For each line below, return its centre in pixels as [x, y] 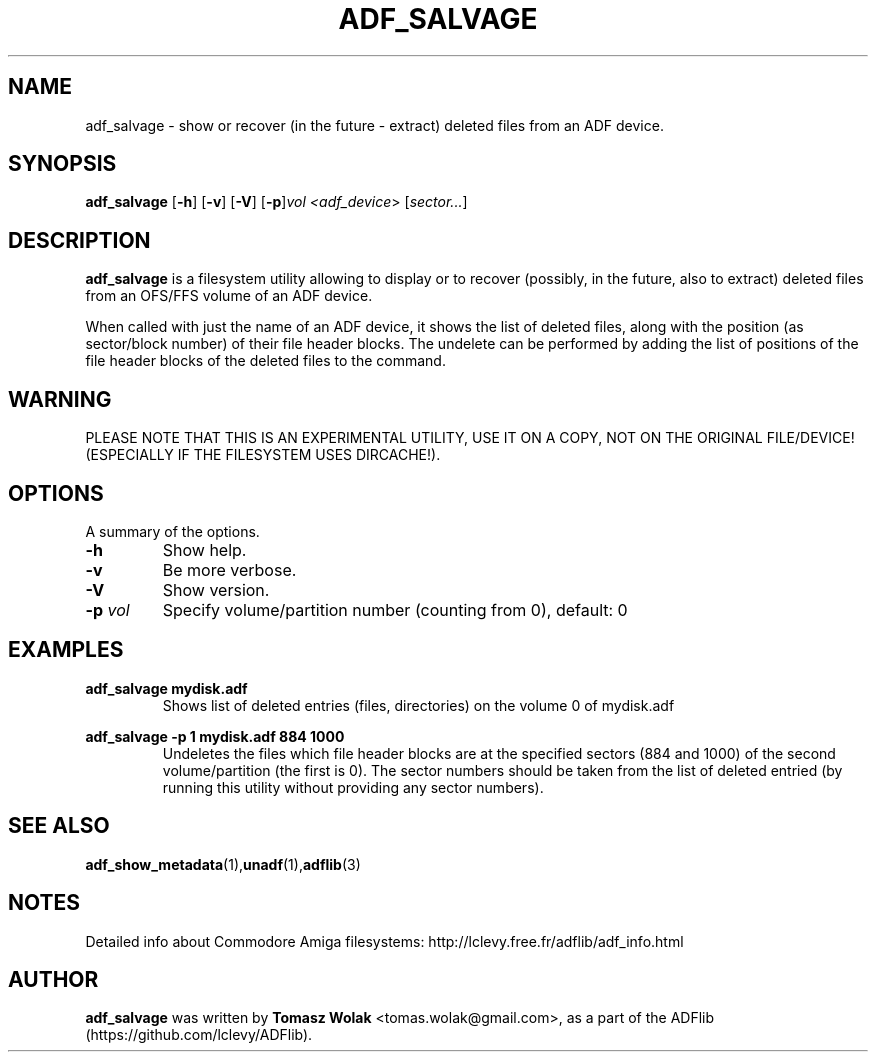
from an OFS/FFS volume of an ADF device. [229, 296]
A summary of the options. [172, 531]
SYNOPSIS [62, 164]
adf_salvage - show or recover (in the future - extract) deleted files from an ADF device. [374, 125]
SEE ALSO [59, 826]
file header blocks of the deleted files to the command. [265, 361]
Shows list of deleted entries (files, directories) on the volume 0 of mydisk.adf [418, 705]
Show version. [216, 589]
